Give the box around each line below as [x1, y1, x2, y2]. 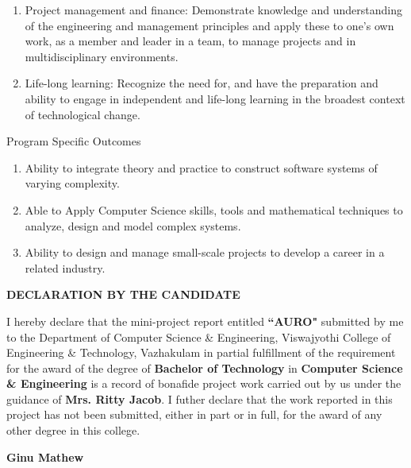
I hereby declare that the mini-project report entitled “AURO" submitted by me [6, 312, 404, 329]
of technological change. [25, 106, 140, 122]
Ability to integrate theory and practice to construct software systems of [25, 159, 378, 176]
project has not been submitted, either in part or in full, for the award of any [6, 406, 382, 423]
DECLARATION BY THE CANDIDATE [6, 286, 240, 303]
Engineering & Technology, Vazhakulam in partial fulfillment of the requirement [6, 344, 396, 361]
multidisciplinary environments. [25, 48, 179, 64]
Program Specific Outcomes [6, 133, 141, 149]
